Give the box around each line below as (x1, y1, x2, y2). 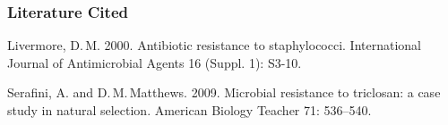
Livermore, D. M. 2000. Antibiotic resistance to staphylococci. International (7, 36, 422, 54)
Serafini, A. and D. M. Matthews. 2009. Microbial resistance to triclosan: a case (7, 83, 441, 102)
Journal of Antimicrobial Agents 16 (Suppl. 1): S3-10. (7, 53, 302, 71)
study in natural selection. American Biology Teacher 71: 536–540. (7, 101, 372, 119)
